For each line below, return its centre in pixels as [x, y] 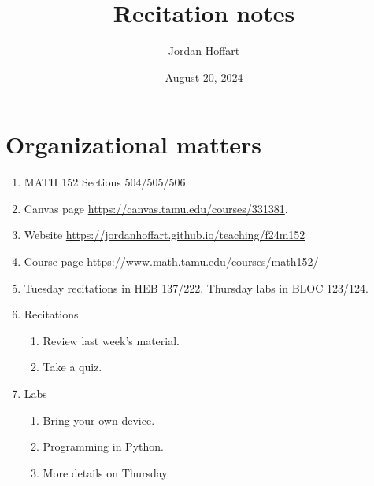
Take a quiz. [72, 367]
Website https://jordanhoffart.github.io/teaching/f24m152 [165, 235]
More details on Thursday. [106, 472]
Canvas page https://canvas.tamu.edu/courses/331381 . [156, 208]
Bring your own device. [99, 420]
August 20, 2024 [204, 77]
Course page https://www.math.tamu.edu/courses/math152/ [171, 261]
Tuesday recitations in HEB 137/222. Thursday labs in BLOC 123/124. [196, 287]
